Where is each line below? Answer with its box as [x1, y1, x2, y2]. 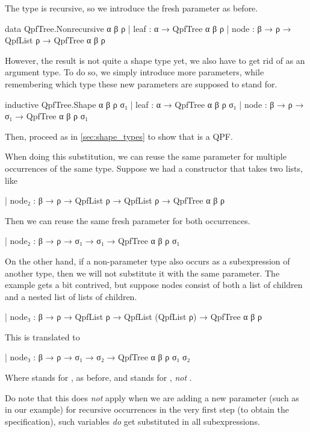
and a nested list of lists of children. [5, 290, 137, 302]
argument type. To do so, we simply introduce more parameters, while [5, 66, 264, 78]
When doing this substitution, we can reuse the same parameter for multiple [5, 150, 287, 163]
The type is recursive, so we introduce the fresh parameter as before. [5, 2, 258, 14]
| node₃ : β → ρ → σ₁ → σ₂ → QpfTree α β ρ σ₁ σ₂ [5, 351, 190, 363]
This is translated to [5, 330, 80, 343]
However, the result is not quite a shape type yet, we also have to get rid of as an [5, 54, 305, 66]
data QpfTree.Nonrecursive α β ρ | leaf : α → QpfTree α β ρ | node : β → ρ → [5, 22, 291, 34]
